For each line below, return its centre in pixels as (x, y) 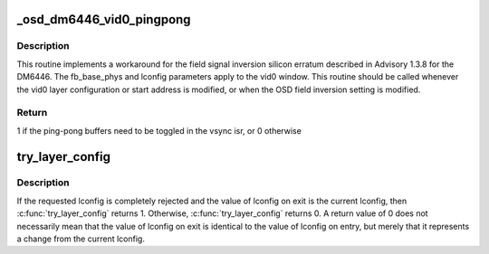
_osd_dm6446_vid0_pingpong (104, 19)
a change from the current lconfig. (81, 239)
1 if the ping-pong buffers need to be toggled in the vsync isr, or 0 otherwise (159, 130)
